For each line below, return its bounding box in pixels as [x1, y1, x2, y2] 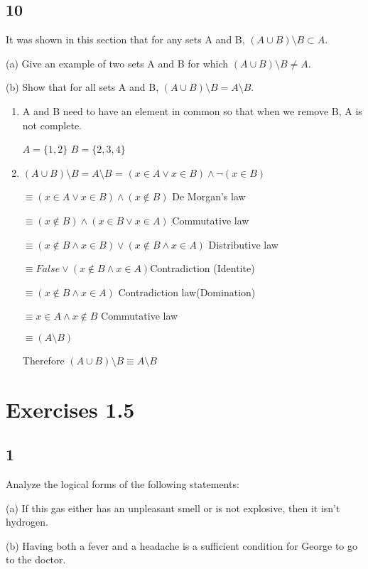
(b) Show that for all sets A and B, [6, 80, 159, 94]
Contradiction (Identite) [150, 261, 255, 276]
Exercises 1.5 [6, 394, 135, 423]
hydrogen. [6, 514, 48, 529]
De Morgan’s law [172, 189, 246, 204]
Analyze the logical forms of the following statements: [6, 477, 239, 492]
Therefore [22, 352, 65, 367]
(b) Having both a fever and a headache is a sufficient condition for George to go [6, 538, 358, 553]
